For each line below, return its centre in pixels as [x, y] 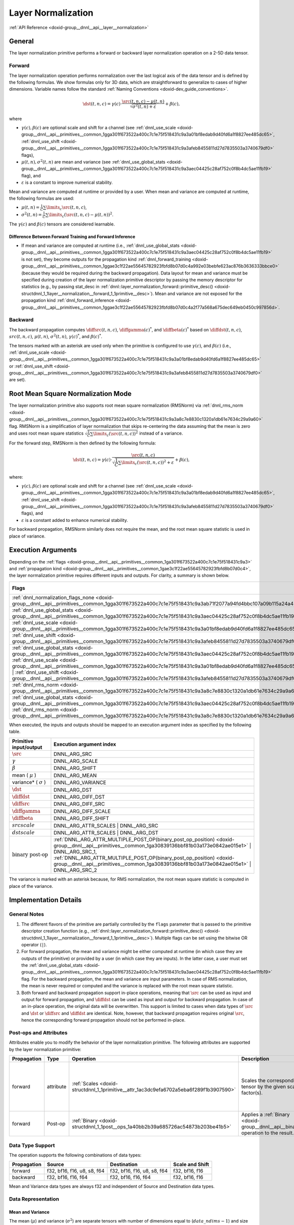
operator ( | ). [34, 944]
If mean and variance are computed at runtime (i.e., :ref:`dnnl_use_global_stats [100, 245]
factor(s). [252, 1093]
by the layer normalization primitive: [45, 1049]
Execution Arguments [43, 550]
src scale [24, 825]
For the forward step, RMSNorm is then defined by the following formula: [83, 443]
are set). [18, 380]
